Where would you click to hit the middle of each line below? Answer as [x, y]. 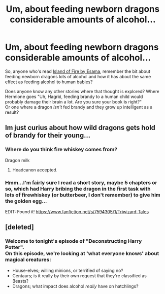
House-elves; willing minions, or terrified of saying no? [68, 270]
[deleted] [20, 227]
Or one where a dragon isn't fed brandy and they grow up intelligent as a [79, 107]
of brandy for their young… [48, 136]
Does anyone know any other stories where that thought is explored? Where [82, 91]
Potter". [15, 247]
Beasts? [20, 281]
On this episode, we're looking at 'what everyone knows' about [82, 254]
